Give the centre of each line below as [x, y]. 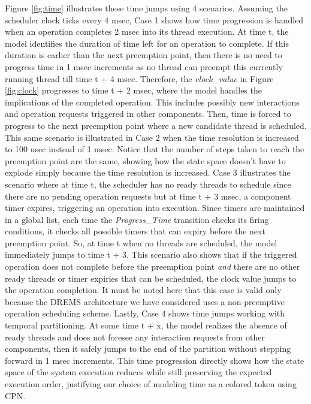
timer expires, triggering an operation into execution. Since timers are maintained [155, 208]
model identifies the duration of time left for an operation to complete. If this [147, 43]
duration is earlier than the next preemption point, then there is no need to [144, 55]
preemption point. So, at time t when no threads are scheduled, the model [141, 242]
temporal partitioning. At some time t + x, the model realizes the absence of [146, 325]
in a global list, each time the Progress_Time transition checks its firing [137, 219]
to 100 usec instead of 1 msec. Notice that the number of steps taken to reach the [155, 149]
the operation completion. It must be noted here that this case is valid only [143, 290]
